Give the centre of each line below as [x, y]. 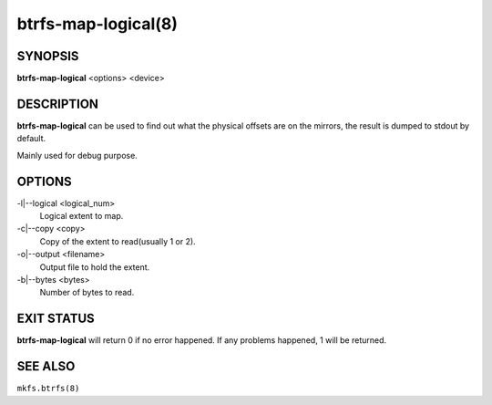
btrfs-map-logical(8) [97, 24]
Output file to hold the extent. [95, 267]
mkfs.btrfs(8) [48, 389]
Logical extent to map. [82, 216]
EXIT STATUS [56, 319]
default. [31, 139]
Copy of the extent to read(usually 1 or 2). [118, 241]
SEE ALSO [46, 366]
